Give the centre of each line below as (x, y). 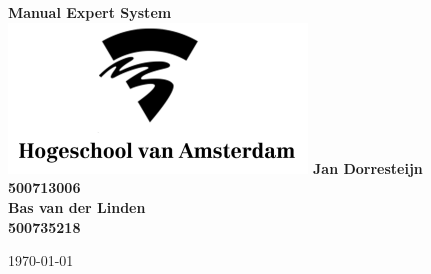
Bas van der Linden (77, 206)
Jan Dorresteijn (368, 167)
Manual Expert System (90, 12)
